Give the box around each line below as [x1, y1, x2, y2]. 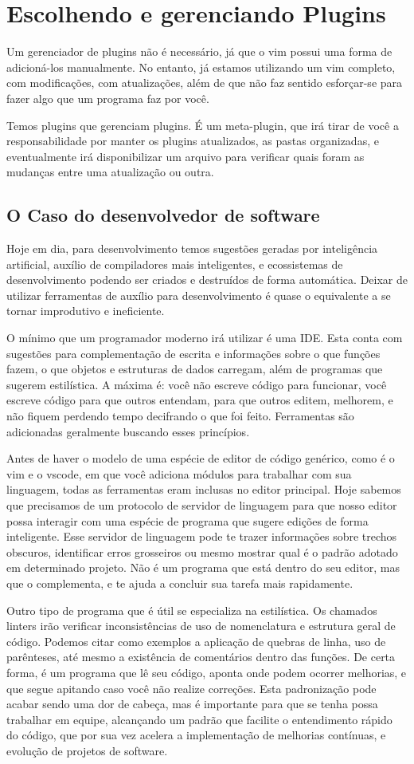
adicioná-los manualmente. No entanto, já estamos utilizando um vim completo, [6, 58, 396, 75]
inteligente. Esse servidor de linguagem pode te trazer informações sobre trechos [6, 528, 397, 545]
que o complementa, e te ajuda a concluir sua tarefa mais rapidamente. [6, 574, 353, 591]
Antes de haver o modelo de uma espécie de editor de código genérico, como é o [6, 450, 395, 467]
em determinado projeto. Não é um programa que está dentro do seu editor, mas [6, 559, 400, 576]
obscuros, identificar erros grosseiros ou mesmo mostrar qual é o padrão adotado [6, 543, 398, 560]
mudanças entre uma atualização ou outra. [6, 163, 214, 180]
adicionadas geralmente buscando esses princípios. [6, 423, 250, 439]
